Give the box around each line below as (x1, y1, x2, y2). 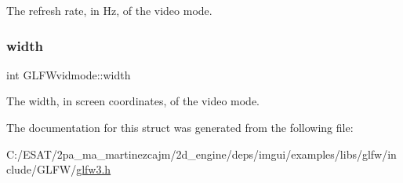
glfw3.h (76, 161, 111, 178)
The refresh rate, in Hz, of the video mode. (6, 2, 212, 18)
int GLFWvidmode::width (6, 66, 131, 82)
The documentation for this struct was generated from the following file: (6, 119, 354, 135)
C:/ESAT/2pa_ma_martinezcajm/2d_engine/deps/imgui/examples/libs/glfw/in (6, 145, 397, 162)
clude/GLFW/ (6, 161, 77, 178)
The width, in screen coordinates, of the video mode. (6, 93, 260, 109)
